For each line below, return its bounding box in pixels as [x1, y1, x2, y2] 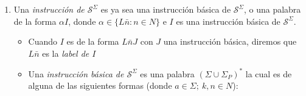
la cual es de [245, 67, 292, 80]
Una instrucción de [13, 3, 85, 15]
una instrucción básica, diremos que [163, 35, 297, 48]
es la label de [42, 46, 89, 59]
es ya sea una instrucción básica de [100, 3, 231, 15]
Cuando [28, 35, 58, 48]
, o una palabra [243, 3, 301, 15]
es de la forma [66, 35, 119, 48]
